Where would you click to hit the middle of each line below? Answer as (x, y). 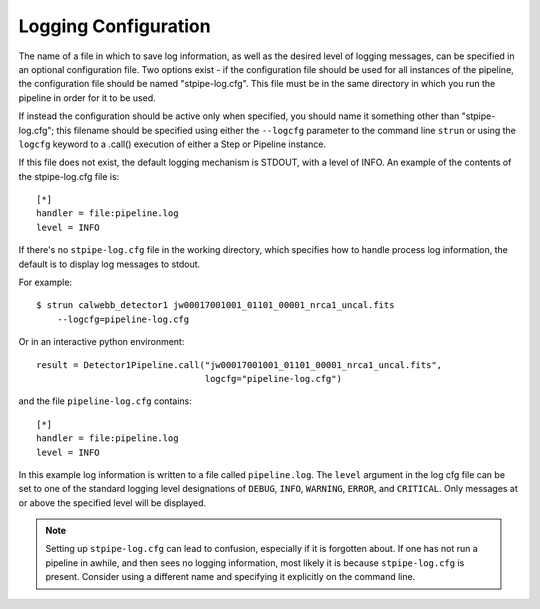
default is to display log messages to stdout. (109, 264)
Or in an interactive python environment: (101, 342)
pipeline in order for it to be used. (87, 97)
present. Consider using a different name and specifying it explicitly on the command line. (230, 577)
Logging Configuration (114, 26)
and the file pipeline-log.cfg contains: (105, 401)
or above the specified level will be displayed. (112, 502)
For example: (45, 282)
